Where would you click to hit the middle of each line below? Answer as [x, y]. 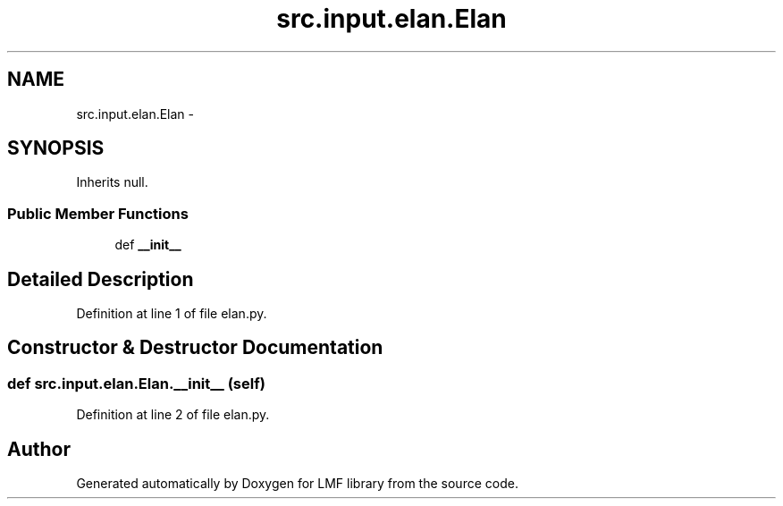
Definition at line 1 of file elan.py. [172, 314]
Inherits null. [112, 182]
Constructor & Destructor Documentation [195, 348]
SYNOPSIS [56, 148]
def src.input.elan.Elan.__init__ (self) [136, 383]
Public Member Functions [98, 213]
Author [39, 449]
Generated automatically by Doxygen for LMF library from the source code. [297, 484]
